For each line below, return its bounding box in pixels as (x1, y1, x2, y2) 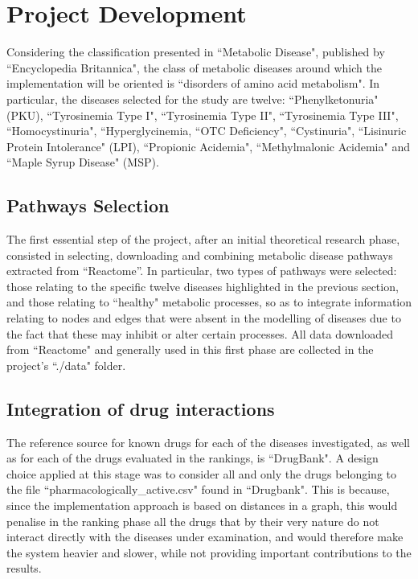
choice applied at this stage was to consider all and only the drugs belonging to (6, 465, 397, 482)
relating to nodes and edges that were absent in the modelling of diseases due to (6, 310, 401, 326)
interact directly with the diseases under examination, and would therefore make (6, 528, 404, 545)
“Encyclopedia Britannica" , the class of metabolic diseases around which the (6, 59, 382, 76)
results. (6, 560, 42, 577)
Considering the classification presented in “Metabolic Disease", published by (6, 43, 385, 60)
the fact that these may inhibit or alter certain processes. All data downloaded (6, 325, 394, 342)
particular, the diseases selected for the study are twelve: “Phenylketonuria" (6, 90, 379, 107)
